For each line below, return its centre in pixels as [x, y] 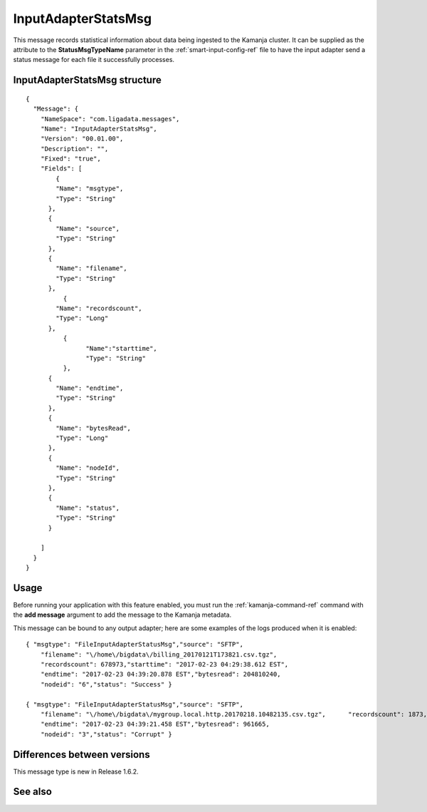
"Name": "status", [88, 508]
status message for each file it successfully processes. [94, 60]
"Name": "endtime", [90, 388]
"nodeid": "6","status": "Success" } [106, 684]
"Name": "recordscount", [99, 308]
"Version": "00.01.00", [82, 139]
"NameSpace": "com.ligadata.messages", [110, 119]
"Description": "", [74, 149]
